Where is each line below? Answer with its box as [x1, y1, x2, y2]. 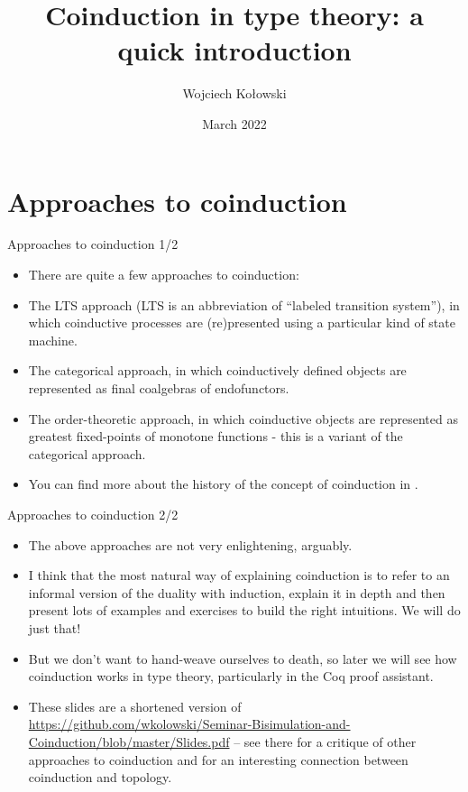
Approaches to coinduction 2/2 [7, 504, 179, 523]
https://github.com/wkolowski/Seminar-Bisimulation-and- [28, 714, 351, 733]
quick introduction [117, 32, 352, 69]
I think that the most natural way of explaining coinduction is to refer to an [28, 566, 450, 585]
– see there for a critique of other [234, 732, 417, 751]
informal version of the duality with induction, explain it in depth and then [28, 583, 445, 602]
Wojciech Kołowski [182, 84, 287, 103]
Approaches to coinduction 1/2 [7, 235, 179, 253]
